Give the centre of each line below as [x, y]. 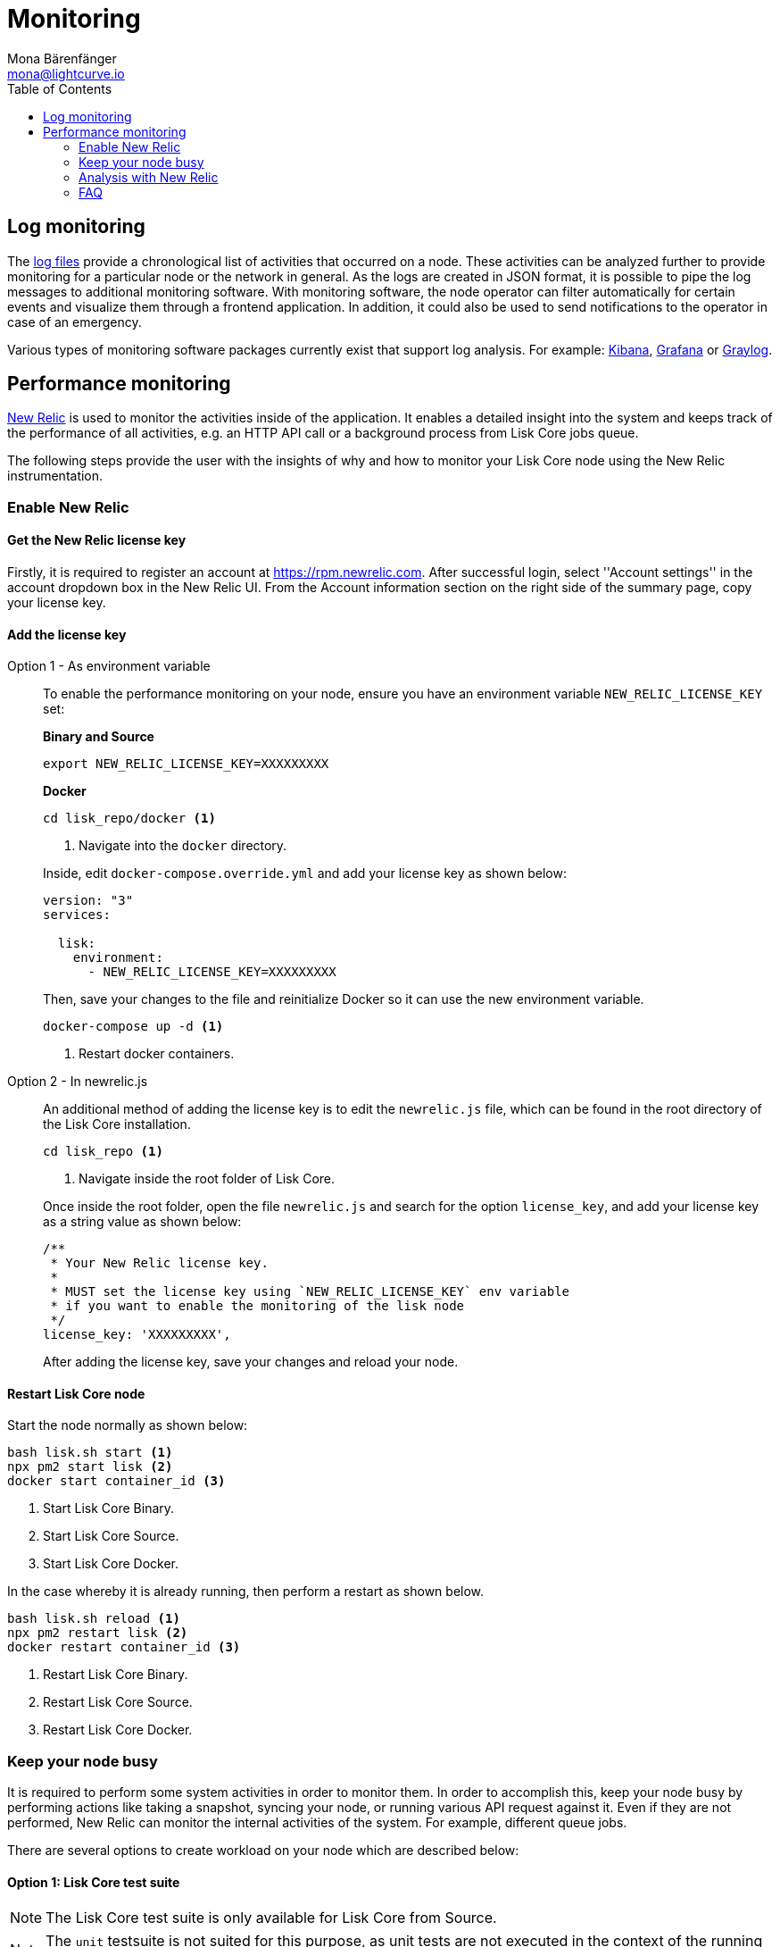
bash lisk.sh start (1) [90, 1453]
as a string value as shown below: [142, 1222]
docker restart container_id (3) [124, 1647]
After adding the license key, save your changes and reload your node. [251, 1362]
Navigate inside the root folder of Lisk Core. [207, 1179]
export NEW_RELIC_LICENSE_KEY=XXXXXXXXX [186, 764]
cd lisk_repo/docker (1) [129, 819]
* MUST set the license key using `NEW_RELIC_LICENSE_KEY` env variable [310, 1292]
